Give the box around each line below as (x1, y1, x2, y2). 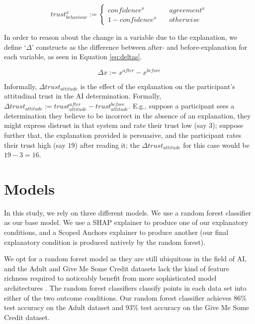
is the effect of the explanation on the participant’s (80, 81, 235, 91)
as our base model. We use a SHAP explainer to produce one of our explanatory (4, 217, 249, 227)
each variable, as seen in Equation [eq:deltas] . (4, 51, 142, 62)
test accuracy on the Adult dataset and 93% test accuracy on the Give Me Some (4, 302, 250, 313)
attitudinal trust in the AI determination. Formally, (4, 91, 162, 101)
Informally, (4, 81, 37, 91)
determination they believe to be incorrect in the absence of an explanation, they (4, 110, 251, 120)
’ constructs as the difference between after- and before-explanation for (32, 41, 248, 52)
